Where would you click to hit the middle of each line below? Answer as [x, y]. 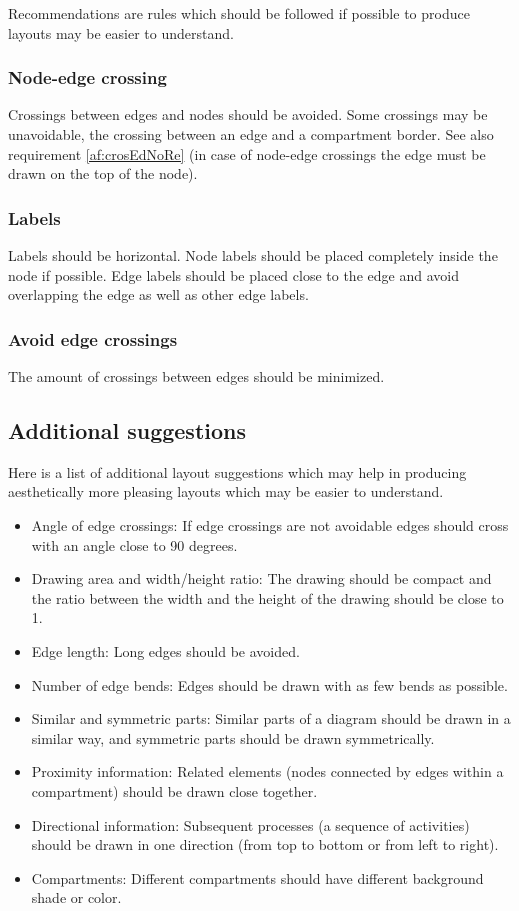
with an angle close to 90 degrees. [134, 544]
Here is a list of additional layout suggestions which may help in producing [237, 471]
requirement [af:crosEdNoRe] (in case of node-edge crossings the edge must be [247, 153]
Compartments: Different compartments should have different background [257, 877]
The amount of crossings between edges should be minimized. [196, 376]
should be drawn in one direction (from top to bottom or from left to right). [265, 844]
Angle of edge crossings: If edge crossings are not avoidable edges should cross [270, 524]
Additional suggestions [127, 429]
